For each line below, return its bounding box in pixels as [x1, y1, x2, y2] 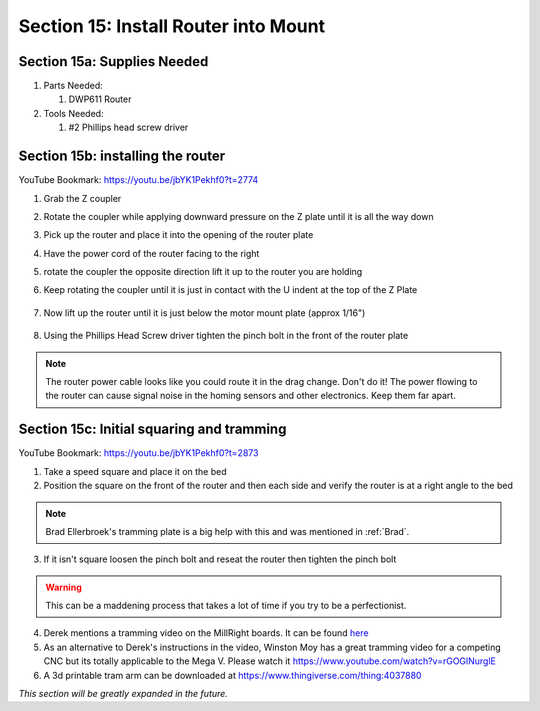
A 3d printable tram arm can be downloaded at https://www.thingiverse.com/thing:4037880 [43, 669, 422, 681]
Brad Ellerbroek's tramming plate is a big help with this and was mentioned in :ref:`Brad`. [45, 525, 410, 537]
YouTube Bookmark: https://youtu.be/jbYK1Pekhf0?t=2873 [18, 447, 259, 459]
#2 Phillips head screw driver [68, 121, 189, 134]
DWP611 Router [68, 93, 132, 105]
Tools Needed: [43, 107, 104, 119]
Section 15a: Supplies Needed [18, 53, 209, 70]
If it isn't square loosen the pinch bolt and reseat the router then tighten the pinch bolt [43, 553, 397, 565]
